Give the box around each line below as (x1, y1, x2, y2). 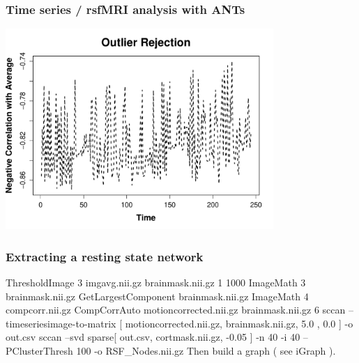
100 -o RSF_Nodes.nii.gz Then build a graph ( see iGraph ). (76, 343, 336, 357)
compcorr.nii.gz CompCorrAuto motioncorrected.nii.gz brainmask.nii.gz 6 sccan (6, 302, 346, 317)
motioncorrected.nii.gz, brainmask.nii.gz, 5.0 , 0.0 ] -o (125, 316, 353, 330)
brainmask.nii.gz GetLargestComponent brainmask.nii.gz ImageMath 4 (6, 288, 309, 303)
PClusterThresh (6, 343, 73, 357)
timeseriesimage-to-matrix (6, 316, 116, 330)
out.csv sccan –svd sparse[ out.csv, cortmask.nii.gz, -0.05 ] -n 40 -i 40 (6, 330, 300, 344)
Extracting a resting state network (6, 247, 204, 265)
